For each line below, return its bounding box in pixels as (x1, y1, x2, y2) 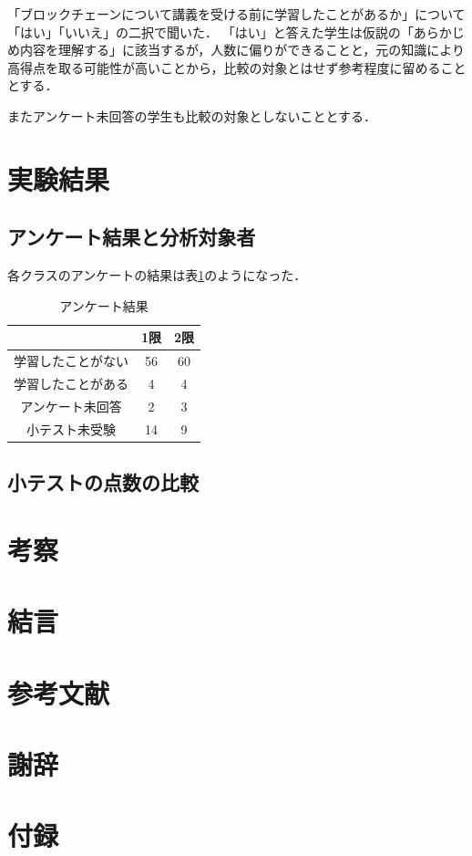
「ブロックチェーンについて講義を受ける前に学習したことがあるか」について (7, 5, 466, 23)
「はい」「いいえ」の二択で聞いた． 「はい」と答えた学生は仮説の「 (7, 22, 414, 41)
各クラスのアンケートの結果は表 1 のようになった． (7, 266, 307, 285)
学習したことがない (14, 351, 128, 371)
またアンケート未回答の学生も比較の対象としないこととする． (7, 106, 377, 125)
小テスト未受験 (26, 419, 116, 438)
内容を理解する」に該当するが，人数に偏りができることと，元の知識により (19, 40, 466, 59)
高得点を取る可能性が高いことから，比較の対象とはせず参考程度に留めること (7, 57, 467, 77)
